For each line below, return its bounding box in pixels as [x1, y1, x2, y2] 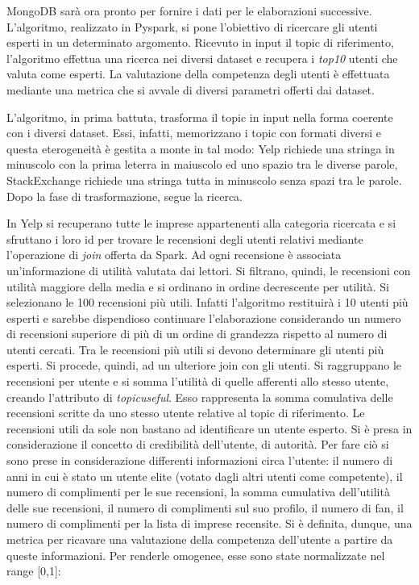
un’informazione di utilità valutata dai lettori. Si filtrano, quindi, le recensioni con [6, 261, 411, 278]
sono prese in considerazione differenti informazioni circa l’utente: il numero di [6, 452, 393, 469]
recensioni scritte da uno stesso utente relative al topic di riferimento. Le [6, 404, 365, 421]
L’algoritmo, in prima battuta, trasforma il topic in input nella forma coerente [6, 108, 393, 125]
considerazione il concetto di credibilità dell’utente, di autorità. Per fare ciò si [6, 436, 389, 453]
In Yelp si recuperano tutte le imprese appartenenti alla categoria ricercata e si [6, 215, 396, 232]
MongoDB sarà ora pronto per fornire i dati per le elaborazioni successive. [6, 2, 372, 19]
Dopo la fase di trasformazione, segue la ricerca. [6, 187, 243, 204]
